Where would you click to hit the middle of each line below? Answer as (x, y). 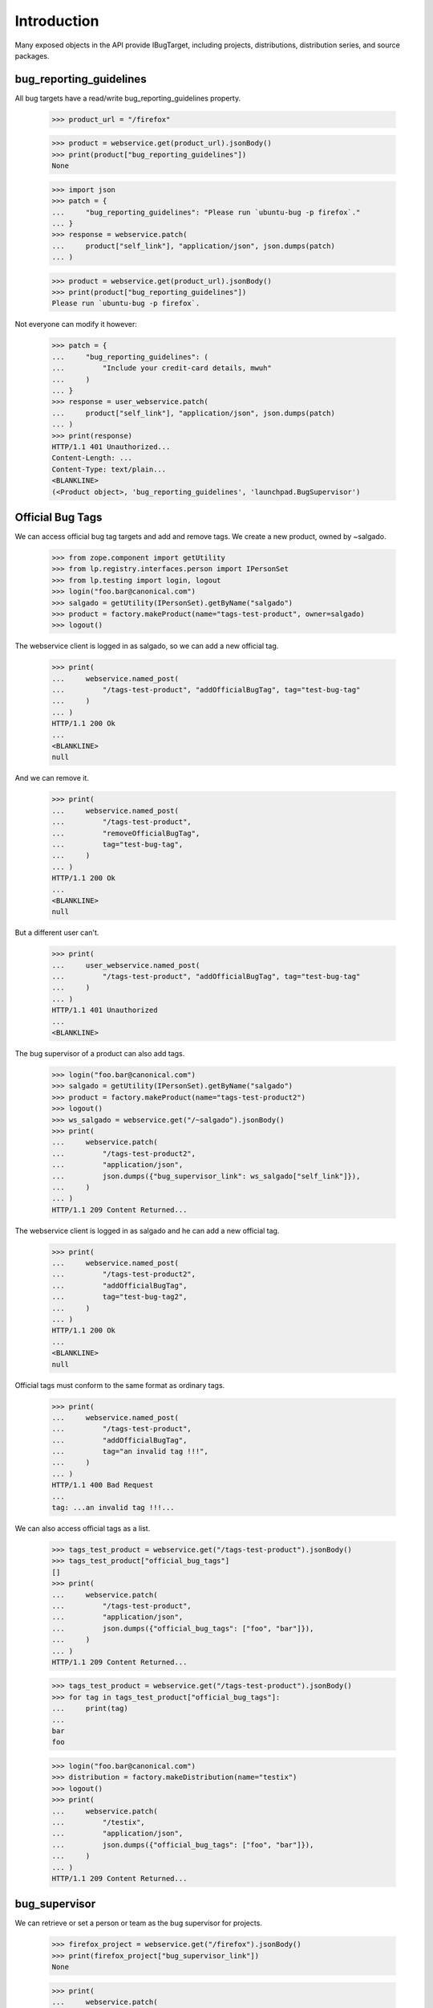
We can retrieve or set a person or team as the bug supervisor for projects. (138, 1923)
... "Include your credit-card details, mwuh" (162, 368)
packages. (32, 55)
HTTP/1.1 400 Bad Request (103, 1485)
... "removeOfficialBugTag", (126, 833)
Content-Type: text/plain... (109, 469)
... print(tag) (90, 1708)
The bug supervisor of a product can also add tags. (100, 1053)
